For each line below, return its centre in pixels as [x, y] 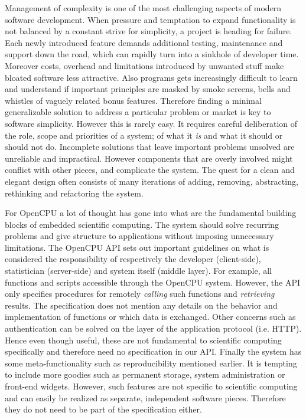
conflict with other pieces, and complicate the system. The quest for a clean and [150, 170]
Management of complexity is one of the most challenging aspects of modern [143, 8]
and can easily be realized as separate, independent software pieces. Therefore [145, 397]
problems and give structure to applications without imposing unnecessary [139, 236]
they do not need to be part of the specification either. [103, 409]
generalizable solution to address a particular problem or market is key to [138, 112]
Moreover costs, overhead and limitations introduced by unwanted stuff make [144, 65]
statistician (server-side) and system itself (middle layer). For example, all [138, 271]
